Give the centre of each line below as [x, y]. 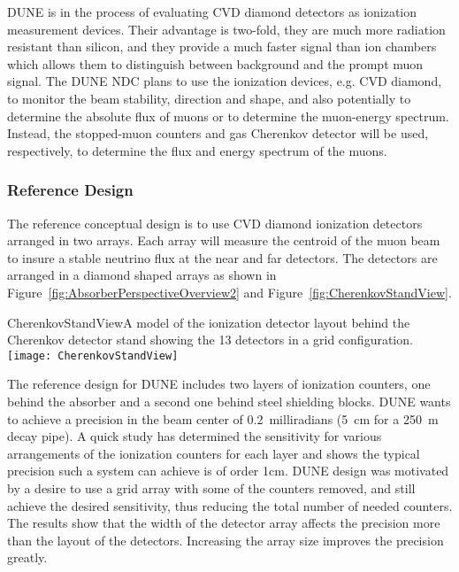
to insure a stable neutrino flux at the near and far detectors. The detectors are [222, 257]
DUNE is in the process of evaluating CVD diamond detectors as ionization [212, 12]
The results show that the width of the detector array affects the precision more [224, 523]
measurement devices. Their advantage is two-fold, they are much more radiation [226, 29]
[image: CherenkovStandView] [93, 356]
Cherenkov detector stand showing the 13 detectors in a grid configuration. [210, 340]
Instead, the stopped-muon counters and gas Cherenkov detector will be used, [218, 133]
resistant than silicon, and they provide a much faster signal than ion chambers [222, 46]
